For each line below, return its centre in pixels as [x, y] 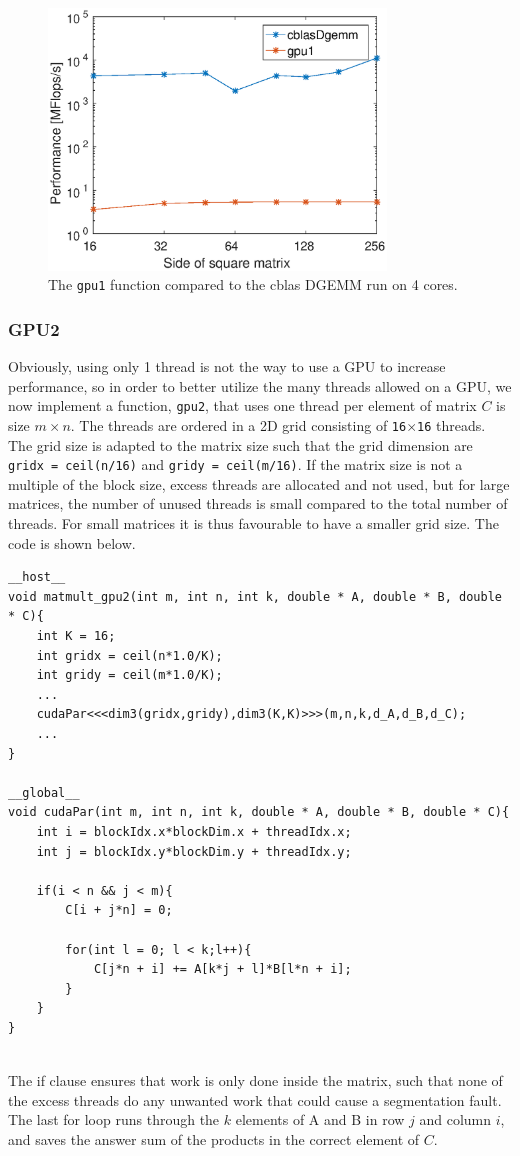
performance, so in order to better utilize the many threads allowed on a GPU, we [260, 385]
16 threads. [451, 424]
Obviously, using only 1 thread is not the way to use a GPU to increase [227, 366]
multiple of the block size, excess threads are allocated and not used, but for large [259, 483]
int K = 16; [76, 636]
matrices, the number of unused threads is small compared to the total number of [258, 503]
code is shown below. [72, 542]
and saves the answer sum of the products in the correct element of [214, 1138]
